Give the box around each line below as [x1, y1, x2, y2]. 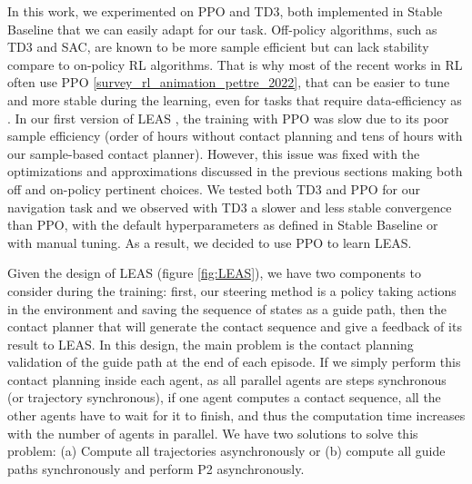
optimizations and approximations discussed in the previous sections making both [7, 162, 463, 181]
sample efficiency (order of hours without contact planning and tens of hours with [7, 126, 463, 145]
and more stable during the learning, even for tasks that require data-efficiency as [7, 90, 462, 109]
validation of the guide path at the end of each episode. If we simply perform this [7, 352, 461, 371]
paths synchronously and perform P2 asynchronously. [7, 459, 305, 478]
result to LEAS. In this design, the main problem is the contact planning [7, 334, 414, 353]
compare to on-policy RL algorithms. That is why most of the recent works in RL [7, 54, 463, 74]
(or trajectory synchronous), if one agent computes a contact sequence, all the [7, 388, 441, 407]
